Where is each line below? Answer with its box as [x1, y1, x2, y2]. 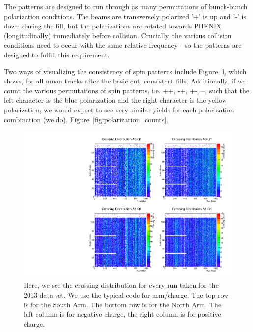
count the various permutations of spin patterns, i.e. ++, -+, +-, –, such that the [4, 85, 250, 95]
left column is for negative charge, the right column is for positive [24, 309, 221, 319]
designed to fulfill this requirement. [4, 49, 110, 59]
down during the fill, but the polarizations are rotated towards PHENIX [4, 21, 222, 31]
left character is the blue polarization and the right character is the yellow [4, 95, 227, 105]
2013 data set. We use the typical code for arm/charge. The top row [24, 289, 229, 300]
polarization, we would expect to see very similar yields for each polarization [4, 104, 234, 114]
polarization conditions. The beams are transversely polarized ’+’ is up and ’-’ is [4, 11, 247, 21]
